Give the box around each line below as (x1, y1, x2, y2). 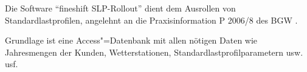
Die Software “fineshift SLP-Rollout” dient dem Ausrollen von (5, 2, 236, 14)
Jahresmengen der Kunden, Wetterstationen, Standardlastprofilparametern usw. (5, 45, 303, 58)
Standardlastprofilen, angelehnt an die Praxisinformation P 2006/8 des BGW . (5, 13, 298, 26)
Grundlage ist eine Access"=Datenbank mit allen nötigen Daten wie (5, 34, 258, 47)
